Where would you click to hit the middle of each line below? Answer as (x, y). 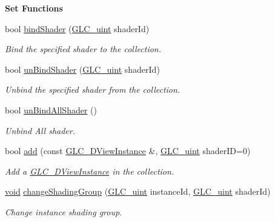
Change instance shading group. (64, 211)
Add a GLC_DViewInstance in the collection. (90, 171)
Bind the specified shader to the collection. (83, 49)
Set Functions (34, 8)
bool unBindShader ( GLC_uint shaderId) (82, 69)
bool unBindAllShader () (51, 109)
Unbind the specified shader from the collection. (93, 89)
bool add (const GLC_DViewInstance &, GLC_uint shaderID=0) (128, 151)
